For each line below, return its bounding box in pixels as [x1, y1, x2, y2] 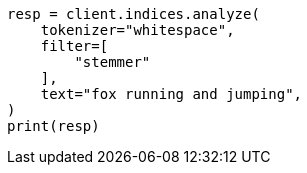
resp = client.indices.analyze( [7, 6, 260, 22]
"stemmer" [74, 54, 151, 70]
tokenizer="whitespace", [40, 22, 235, 38]
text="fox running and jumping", [40, 86, 303, 102]
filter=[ [40, 38, 109, 54]
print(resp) [7, 118, 100, 134]
